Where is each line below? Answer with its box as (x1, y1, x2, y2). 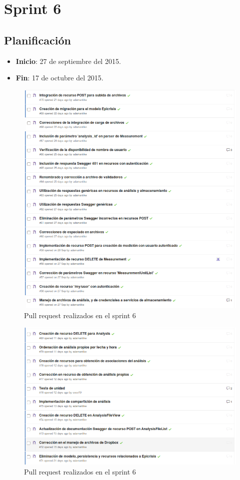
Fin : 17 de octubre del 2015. (15, 72, 103, 83)
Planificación (4, 32, 71, 47)
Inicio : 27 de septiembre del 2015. (15, 55, 121, 66)
